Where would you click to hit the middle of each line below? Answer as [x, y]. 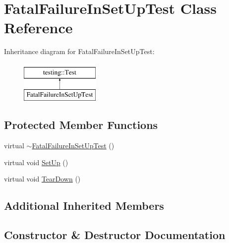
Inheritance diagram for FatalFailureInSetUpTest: [79, 51]
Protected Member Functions [81, 125]
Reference [38, 28]
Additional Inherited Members [84, 206]
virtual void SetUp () [36, 162]
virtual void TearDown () [42, 179]
